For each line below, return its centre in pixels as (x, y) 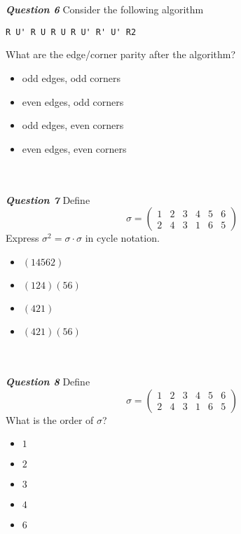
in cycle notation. (122, 238)
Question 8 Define (48, 381)
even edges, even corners (74, 148)
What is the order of (50, 419)
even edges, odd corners (73, 101)
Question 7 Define (48, 199)
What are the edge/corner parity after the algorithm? (121, 54)
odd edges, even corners (73, 125)
